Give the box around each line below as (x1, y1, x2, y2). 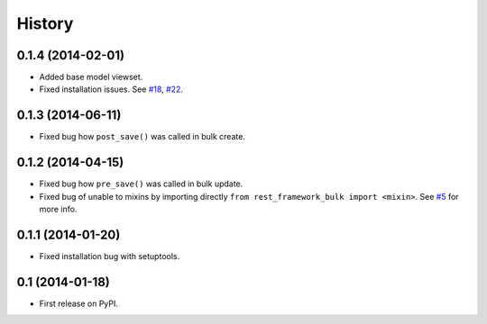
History (16, 13, 74, 33)
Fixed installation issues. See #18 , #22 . (39, 84, 184, 94)
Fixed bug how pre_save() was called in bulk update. (39, 178, 243, 189)
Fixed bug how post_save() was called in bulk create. (39, 131, 245, 142)
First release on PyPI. (39, 298, 119, 309)
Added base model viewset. (39, 72, 143, 83)
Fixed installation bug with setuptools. (39, 250, 180, 261)
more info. (39, 203, 78, 215)
